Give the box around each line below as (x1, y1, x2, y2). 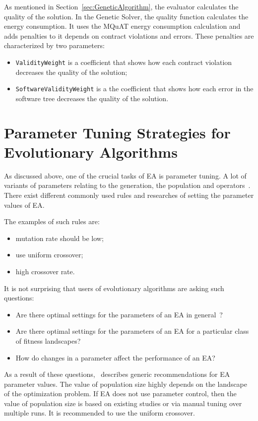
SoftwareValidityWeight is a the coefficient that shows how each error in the (15, 83, 254, 94)
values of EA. (4, 199, 45, 210)
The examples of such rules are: (4, 216, 100, 227)
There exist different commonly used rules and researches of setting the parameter (4, 189, 254, 200)
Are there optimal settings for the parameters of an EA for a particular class (15, 326, 249, 336)
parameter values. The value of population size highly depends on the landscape (4, 378, 248, 389)
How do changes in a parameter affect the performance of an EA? (15, 352, 215, 362)
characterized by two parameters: (4, 40, 105, 51)
